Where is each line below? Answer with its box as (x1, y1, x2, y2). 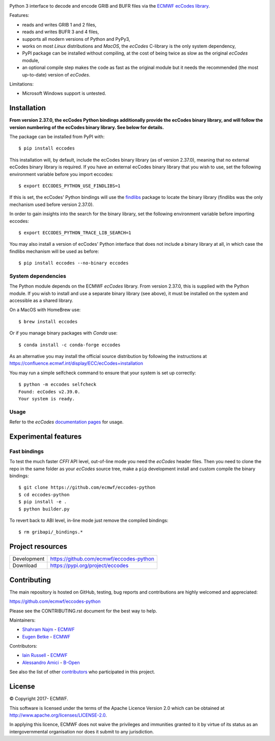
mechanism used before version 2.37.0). (9, 201, 94, 208)
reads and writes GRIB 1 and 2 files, (22, 21, 97, 28)
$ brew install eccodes (18, 319, 78, 324)
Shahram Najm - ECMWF (22, 626, 75, 632)
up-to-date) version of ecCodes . (22, 71, 91, 78)
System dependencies (9, 272, 66, 279)
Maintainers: (9, 617, 36, 623)
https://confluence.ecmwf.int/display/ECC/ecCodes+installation (9, 360, 144, 367)
